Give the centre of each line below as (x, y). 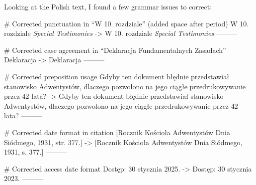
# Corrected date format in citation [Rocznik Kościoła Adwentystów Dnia (117, 132)
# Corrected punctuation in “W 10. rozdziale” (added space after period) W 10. (127, 23)
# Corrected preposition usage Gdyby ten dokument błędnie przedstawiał (117, 76)
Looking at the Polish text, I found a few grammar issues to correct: (108, 6)
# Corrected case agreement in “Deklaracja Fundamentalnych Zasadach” (115, 50)
